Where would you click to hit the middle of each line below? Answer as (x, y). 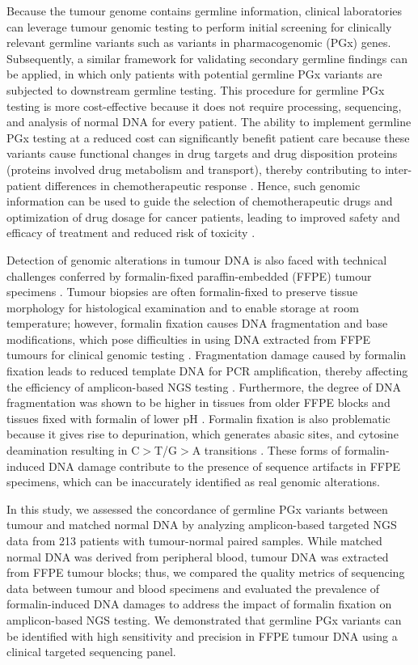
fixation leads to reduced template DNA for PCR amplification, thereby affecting (207, 371)
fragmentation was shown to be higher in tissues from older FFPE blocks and (198, 402)
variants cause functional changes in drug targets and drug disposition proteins (202, 153)
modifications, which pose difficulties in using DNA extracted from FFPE (189, 339)
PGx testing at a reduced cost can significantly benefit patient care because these (208, 137)
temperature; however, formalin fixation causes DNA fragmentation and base (197, 323)
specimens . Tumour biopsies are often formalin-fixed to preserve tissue (182, 292)
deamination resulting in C (73, 450)
